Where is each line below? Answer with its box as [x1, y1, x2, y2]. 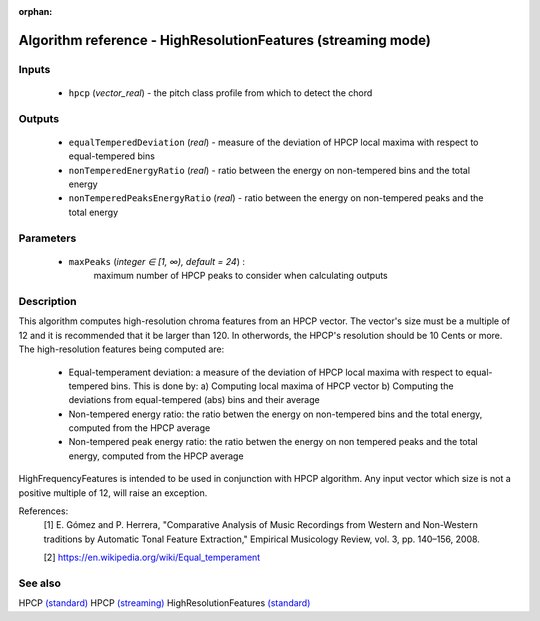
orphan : [18, 6, 53, 17]
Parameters [18, 231, 77, 245]
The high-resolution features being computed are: [18, 343, 225, 355]
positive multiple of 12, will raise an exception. [18, 486, 208, 499]
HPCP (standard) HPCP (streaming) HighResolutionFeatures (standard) [18, 597, 311, 609]
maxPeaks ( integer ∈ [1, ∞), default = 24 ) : [68, 255, 245, 267]
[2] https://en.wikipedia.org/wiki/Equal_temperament [43, 551, 261, 564]
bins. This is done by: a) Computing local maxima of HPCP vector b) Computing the [110, 380, 454, 392]
